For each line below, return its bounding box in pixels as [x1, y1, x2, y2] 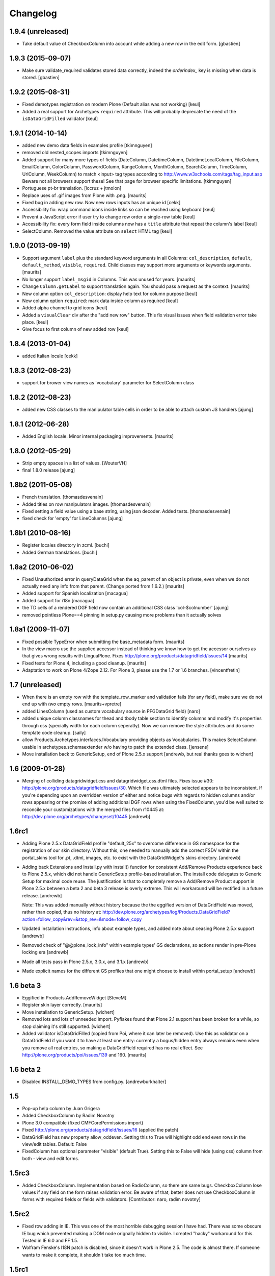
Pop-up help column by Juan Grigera [22, 1105, 100, 1111]
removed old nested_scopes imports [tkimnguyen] [22, 150, 128, 156]
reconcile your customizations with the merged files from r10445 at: [22, 806, 165, 813]
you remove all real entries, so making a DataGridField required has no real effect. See [22, 1044, 203, 1051]
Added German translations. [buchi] [22, 549, 98, 555]
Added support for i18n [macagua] [22, 597, 95, 603]
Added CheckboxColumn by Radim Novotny [22, 1113, 115, 1119]
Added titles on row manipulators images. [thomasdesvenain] [22, 501, 151, 507]
